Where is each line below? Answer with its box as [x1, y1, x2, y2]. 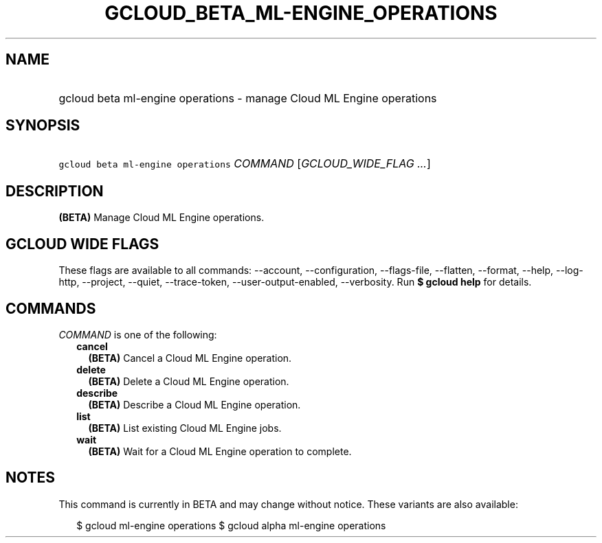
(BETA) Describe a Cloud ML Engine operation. [88, 398, 301, 411]
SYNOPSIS [5, 117, 80, 135]
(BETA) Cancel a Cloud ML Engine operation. [88, 351, 292, 364]
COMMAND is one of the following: [58, 328, 217, 340]
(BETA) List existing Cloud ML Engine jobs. [88, 421, 282, 434]
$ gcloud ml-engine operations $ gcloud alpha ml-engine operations [76, 519, 386, 531]
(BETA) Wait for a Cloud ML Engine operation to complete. [88, 445, 352, 457]
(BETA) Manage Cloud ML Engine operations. [58, 211, 265, 224]
